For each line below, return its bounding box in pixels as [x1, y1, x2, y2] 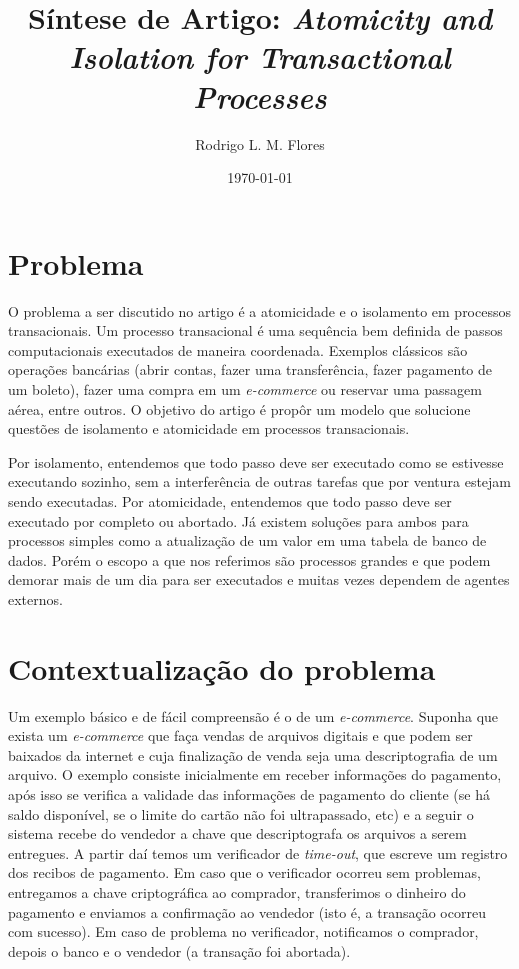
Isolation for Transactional [69, 36, 451, 78]
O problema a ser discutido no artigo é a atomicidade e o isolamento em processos [8, 300, 511, 321]
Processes [193, 75, 327, 117]
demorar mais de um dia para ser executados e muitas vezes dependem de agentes [8, 569, 510, 590]
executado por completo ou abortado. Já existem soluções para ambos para [8, 510, 469, 531]
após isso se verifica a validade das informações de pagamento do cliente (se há [8, 784, 490, 805]
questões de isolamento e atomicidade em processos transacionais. [8, 418, 410, 439]
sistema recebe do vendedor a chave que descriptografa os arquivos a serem [8, 823, 467, 844]
